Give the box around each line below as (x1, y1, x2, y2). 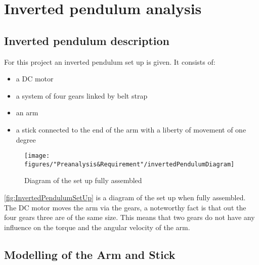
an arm (16, 107, 38, 118)
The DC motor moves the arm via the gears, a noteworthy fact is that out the (4, 202, 246, 212)
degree (16, 134, 36, 145)
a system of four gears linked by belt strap (16, 90, 148, 101)
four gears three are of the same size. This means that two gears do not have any (4, 212, 255, 223)
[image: (24, 152, 50, 160)
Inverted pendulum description (4, 32, 170, 48)
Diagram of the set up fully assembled (24, 175, 142, 186)
